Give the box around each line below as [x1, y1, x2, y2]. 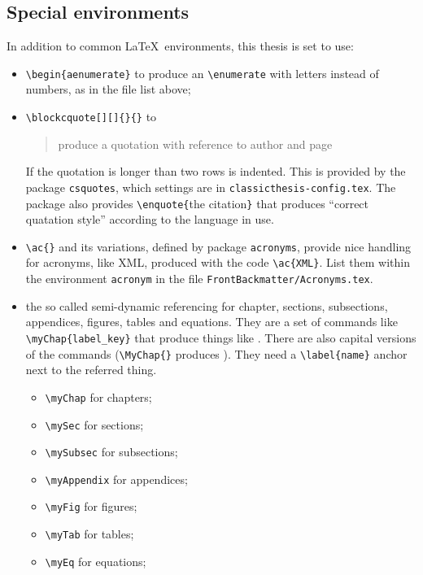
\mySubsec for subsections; [45, 443, 178, 460]
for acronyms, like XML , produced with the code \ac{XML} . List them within [25, 254, 410, 271]
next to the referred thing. [25, 361, 157, 378]
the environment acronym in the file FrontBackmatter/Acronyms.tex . [25, 270, 373, 287]
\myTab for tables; [45, 525, 134, 542]
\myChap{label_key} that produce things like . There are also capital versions [25, 329, 416, 346]
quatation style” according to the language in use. [25, 211, 274, 228]
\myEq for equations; [45, 552, 146, 569]
